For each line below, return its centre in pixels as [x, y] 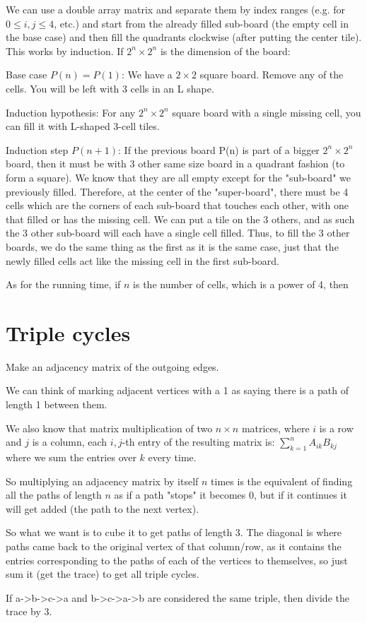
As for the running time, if [63, 284]
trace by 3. [29, 611]
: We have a [147, 75]
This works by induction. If [65, 51]
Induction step [37, 149]
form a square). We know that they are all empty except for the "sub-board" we [178, 177]
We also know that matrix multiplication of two [109, 428]
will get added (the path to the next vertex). [103, 508]
